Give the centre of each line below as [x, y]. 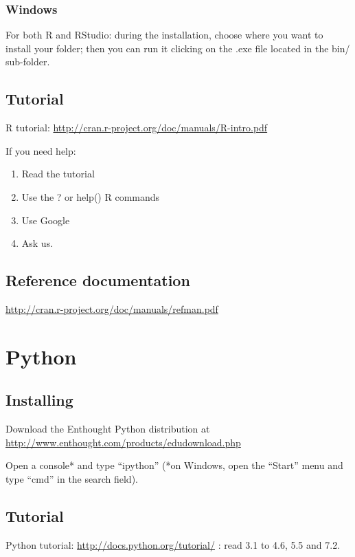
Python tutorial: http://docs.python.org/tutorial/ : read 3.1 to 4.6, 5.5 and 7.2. [173, 544]
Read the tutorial [58, 174]
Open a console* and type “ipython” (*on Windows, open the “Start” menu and [174, 465]
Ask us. [37, 243]
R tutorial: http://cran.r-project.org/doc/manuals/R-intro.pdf [137, 128]
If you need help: [41, 150]
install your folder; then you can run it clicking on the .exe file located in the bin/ [178, 48]
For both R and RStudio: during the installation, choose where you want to [164, 35]
